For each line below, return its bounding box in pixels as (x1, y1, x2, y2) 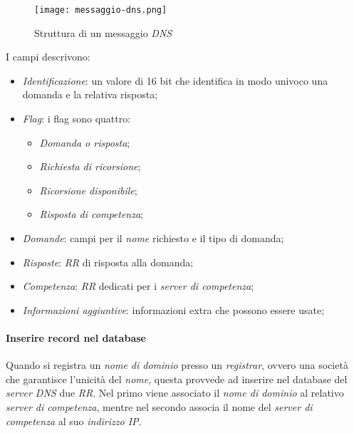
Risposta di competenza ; (39, 207, 144, 221)
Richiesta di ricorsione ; (39, 159, 141, 174)
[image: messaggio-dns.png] (34, 5, 167, 15)
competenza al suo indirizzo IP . (6, 413, 142, 428)
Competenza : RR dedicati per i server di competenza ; (22, 278, 254, 293)
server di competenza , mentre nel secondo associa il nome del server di (6, 399, 313, 414)
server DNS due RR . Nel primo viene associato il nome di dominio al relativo (6, 385, 344, 400)
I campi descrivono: (6, 49, 90, 64)
